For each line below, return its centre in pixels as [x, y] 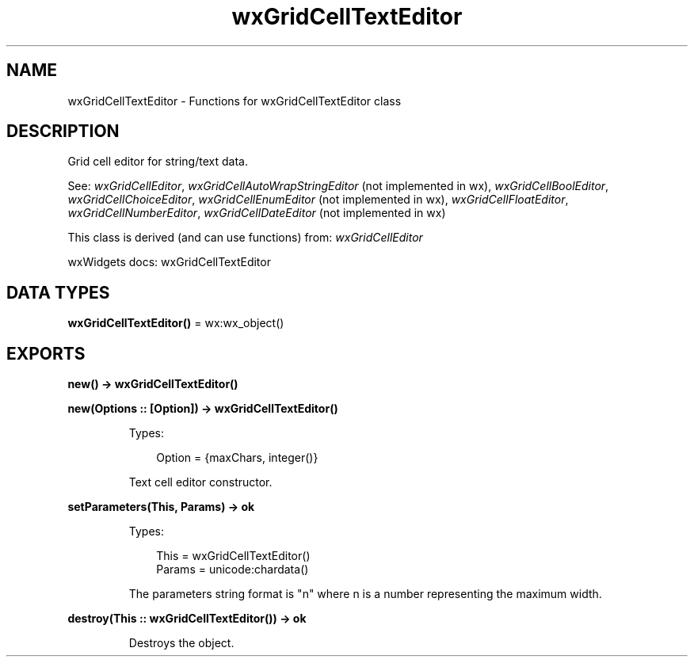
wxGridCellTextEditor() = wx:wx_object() [176, 323]
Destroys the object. [181, 643]
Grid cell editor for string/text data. [158, 162]
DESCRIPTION [63, 131]
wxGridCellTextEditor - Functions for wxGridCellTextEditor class [235, 101]
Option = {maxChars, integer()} [237, 458]
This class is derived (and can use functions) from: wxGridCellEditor [245, 238]
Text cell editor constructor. [200, 482]
